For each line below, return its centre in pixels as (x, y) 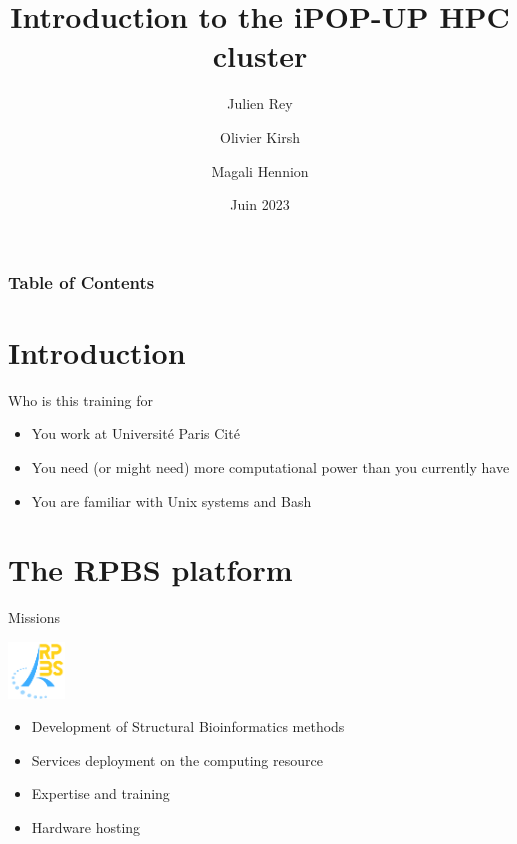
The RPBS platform (150, 569)
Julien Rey (260, 103)
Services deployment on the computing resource (177, 759)
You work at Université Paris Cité (135, 433)
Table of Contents (81, 281)
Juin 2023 (260, 204)
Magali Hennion (260, 170)
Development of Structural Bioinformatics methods (188, 726)
